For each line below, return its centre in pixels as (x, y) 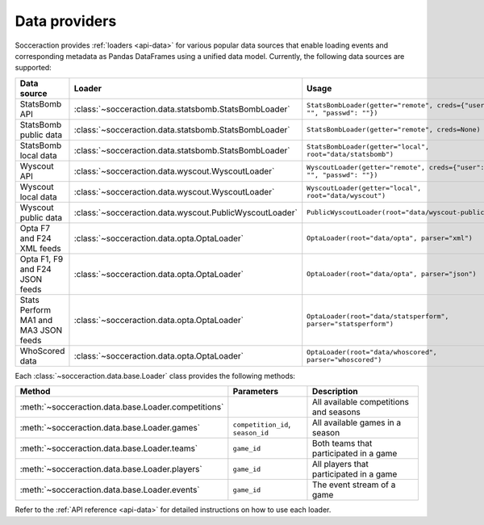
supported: (33, 68)
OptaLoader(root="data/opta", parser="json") (392, 274)
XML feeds (40, 248)
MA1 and (36, 320)
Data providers (66, 21)
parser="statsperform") (350, 323)
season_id (251, 433)
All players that (340, 464)
